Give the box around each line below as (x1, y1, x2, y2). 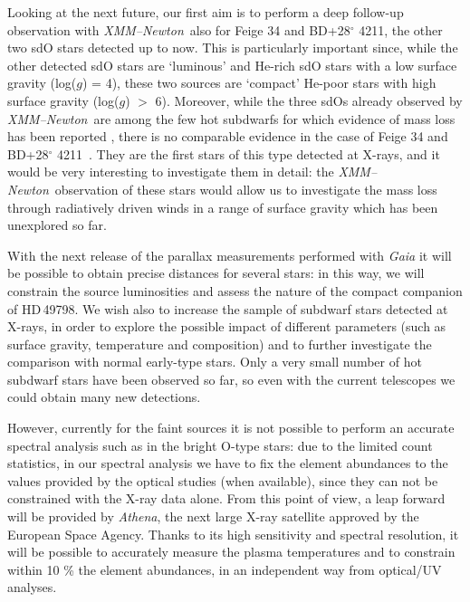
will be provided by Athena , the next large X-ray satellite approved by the (7, 507, 419, 526)
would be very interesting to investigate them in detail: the (7, 162, 334, 181)
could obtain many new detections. (7, 387, 201, 406)
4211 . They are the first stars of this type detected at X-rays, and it (56, 144, 440, 163)
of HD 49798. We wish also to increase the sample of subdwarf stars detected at (7, 299, 448, 318)
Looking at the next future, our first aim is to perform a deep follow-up (7, 3, 404, 21)
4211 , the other (359, 20, 443, 39)
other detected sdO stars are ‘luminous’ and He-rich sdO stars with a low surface (7, 55, 457, 74)
